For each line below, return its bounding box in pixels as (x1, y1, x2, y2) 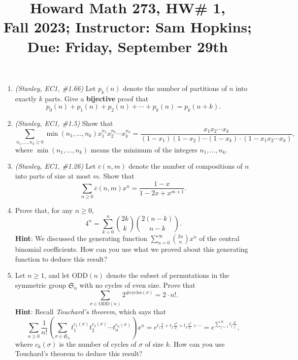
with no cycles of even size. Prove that (79, 280, 196, 290)
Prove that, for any (15, 205, 73, 215)
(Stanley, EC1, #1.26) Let (15, 161, 96, 171)
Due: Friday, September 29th (27, 36, 228, 56)
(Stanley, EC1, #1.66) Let (15, 83, 96, 93)
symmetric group (15, 280, 66, 290)
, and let (44, 270, 70, 280)
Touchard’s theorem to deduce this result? (15, 348, 142, 359)
